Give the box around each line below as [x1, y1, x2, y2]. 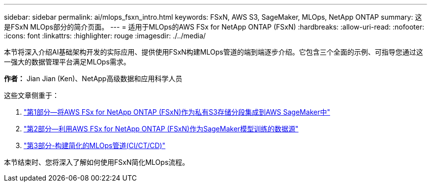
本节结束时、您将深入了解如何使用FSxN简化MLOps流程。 [4, 158, 189, 166]
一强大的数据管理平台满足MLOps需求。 [4, 58, 130, 66]
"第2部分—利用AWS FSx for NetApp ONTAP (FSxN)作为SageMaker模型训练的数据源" [24, 124, 299, 133]
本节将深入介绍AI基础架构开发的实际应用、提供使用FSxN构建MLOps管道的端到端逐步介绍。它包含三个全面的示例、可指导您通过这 [4, 48, 423, 56]
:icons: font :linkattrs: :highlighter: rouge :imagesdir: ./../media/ [4, 31, 206, 40]
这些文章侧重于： [4, 91, 59, 99]
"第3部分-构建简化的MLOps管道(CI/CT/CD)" [24, 141, 166, 150]
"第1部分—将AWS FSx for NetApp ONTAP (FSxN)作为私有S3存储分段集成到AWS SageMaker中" [24, 108, 330, 116]
